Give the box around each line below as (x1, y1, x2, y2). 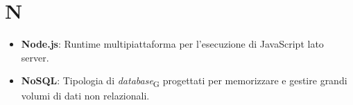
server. (21, 50, 49, 64)
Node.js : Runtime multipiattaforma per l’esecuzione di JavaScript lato (21, 37, 324, 51)
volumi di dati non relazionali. (21, 88, 150, 103)
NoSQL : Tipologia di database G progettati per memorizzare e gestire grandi (21, 73, 347, 90)
